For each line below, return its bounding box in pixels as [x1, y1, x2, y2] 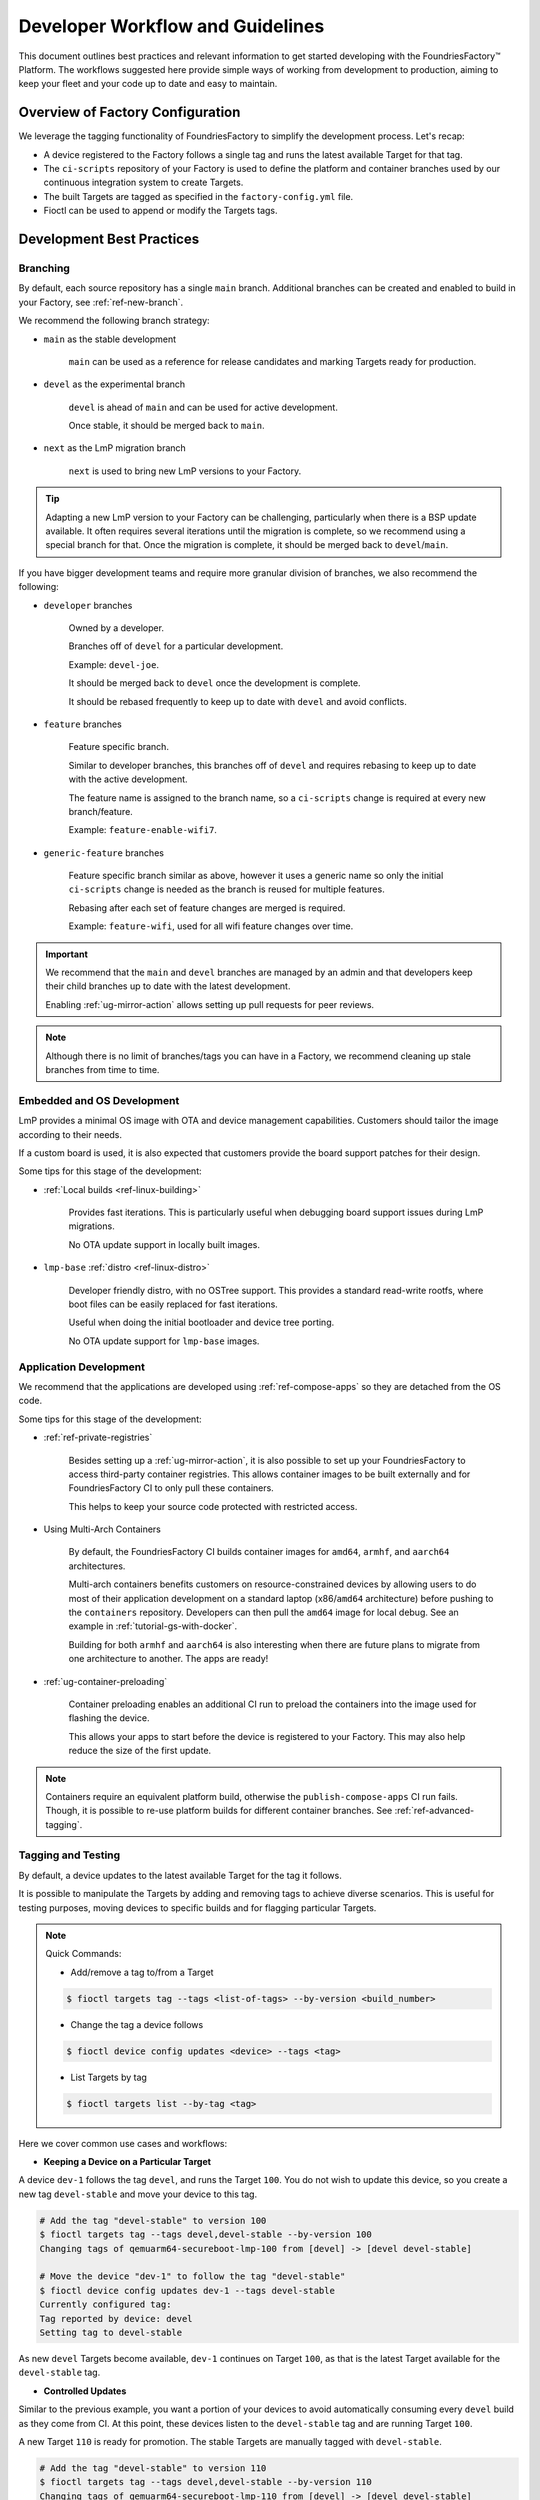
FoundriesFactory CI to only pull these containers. [68, 1482, 274, 1494]
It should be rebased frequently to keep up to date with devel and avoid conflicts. [68, 695, 407, 707]
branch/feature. [68, 805, 134, 817]
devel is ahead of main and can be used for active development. [68, 401, 339, 413]
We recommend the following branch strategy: [18, 315, 210, 327]
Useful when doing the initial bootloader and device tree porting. [68, 1316, 335, 1329]
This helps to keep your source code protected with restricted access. [68, 1500, 358, 1512]
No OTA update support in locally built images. [68, 1238, 260, 1250]
